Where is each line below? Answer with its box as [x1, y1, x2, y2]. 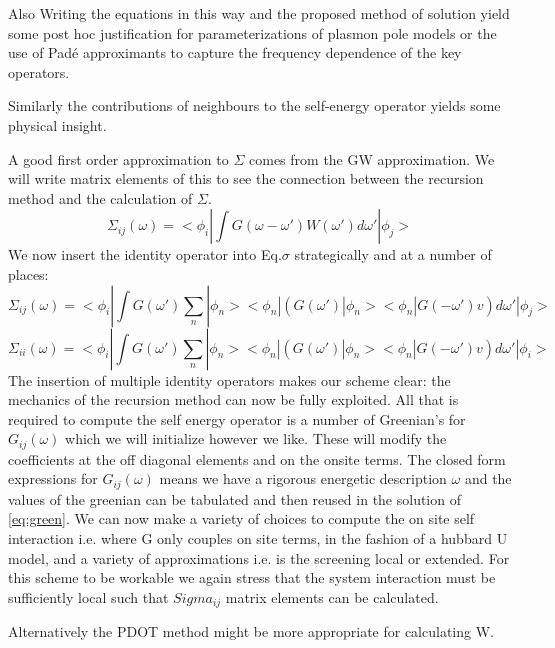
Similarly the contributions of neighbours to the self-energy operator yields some [8, 95, 501, 116]
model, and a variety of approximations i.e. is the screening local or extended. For [8, 547, 510, 568]
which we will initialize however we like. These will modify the [65, 428, 447, 449]
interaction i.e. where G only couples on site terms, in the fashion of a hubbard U [8, 528, 508, 548]
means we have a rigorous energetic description [159, 468, 447, 489]
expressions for [8, 468, 98, 489]
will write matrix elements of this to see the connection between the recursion [8, 168, 484, 189]
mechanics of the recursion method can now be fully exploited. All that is [8, 389, 459, 410]
